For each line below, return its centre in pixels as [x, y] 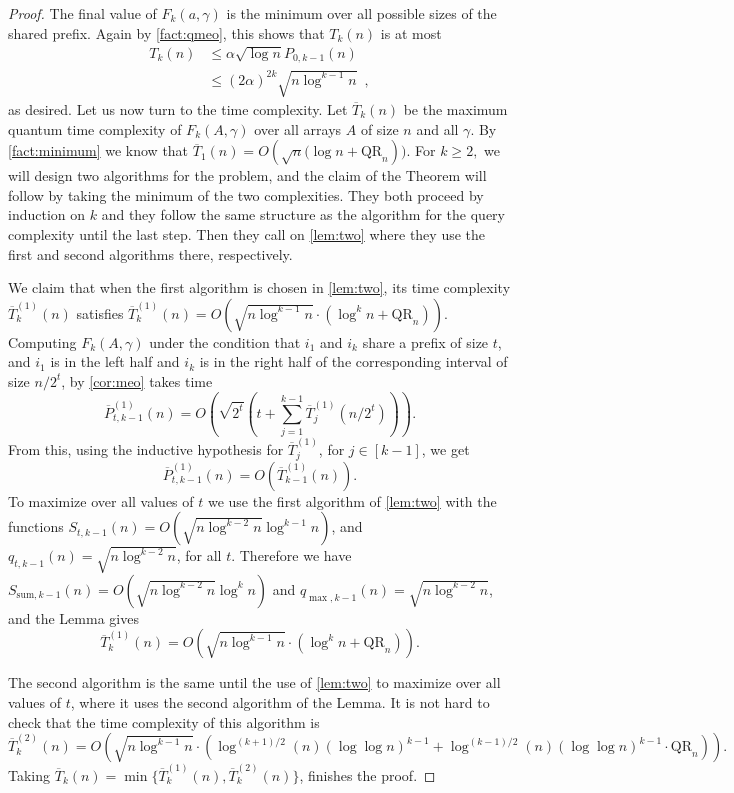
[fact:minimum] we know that [98, 150]
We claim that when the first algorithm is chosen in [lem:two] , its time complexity [259, 287]
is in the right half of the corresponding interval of [353, 361]
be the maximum [455, 109]
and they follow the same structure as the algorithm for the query [303, 214]
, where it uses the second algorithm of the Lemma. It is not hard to [280, 701]
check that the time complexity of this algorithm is [164, 721]
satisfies [100, 312]
